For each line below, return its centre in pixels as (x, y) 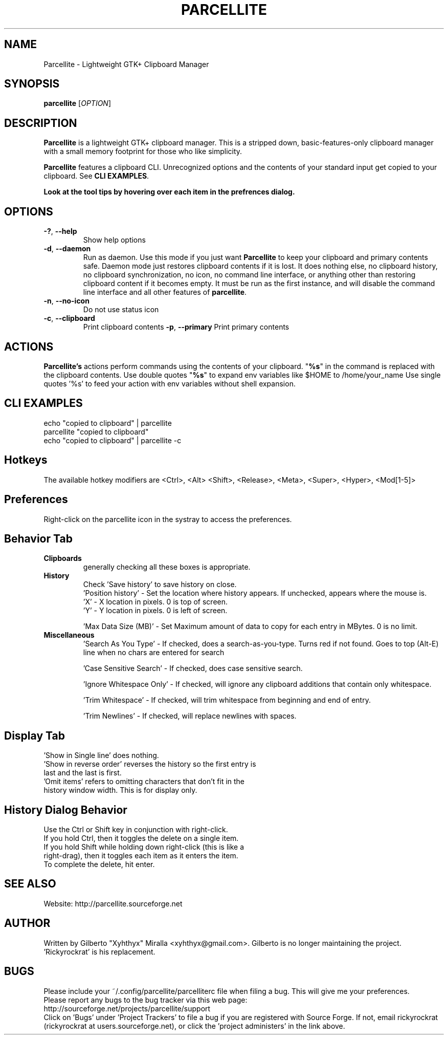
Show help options (114, 240)
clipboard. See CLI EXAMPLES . (96, 176)
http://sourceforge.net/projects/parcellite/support (127, 1008)
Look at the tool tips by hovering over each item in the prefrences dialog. (169, 192)
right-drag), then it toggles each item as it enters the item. (141, 856)
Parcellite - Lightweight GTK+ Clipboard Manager (126, 64)
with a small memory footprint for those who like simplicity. (143, 151)
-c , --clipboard (69, 318)
